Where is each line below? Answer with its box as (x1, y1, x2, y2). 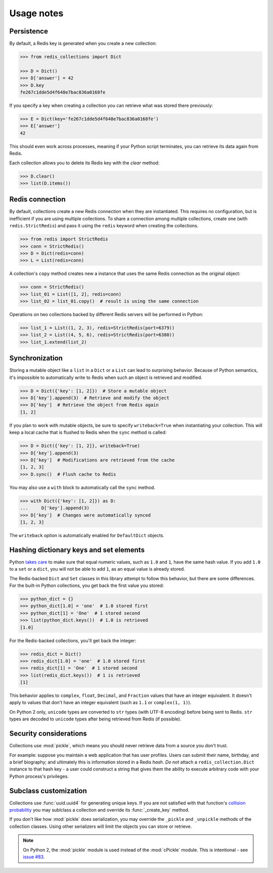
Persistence (9, 27, 48, 36)
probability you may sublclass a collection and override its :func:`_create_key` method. (9, 807, 190, 813)
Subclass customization (9, 786, 87, 795)
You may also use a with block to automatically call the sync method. (9, 484, 156, 491)
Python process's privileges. (9, 773, 69, 779)
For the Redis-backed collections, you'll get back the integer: (9, 637, 136, 644)
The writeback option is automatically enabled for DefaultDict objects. (9, 532, 164, 538)
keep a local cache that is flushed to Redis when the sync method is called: (9, 429, 167, 436)
